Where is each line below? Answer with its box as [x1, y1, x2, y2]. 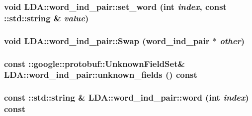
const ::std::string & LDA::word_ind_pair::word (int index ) [4, 91, 249, 104]
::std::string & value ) [4, 11, 89, 24]
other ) [220, 34, 245, 47]
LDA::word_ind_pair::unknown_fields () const [4, 68, 197, 81]
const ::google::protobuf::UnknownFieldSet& [4, 57, 185, 69]
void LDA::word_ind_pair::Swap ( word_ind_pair [4, 34, 210, 47]
